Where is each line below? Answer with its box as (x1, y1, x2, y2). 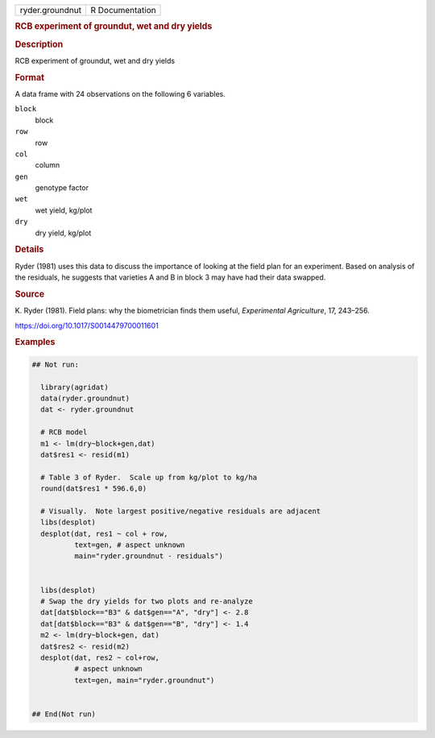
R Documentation (89, 5, 156, 15)
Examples (14, 337, 56, 348)
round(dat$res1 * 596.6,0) (40, 484, 147, 493)
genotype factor (35, 183, 89, 193)
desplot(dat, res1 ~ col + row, (40, 529, 168, 538)
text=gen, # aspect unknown (73, 541, 185, 549)
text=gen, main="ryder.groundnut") (73, 675, 215, 685)
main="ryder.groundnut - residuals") (73, 552, 223, 561)
